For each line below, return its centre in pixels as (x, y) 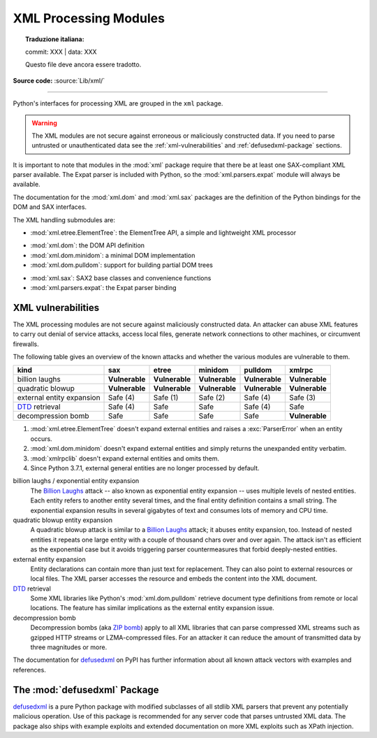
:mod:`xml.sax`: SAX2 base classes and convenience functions (121, 278)
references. (30, 670)
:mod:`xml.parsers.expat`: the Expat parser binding (104, 287)
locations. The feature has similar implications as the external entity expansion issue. (153, 608)
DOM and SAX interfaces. (50, 207)
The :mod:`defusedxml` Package (86, 689)
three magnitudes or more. (69, 647)
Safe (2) (212, 398)
